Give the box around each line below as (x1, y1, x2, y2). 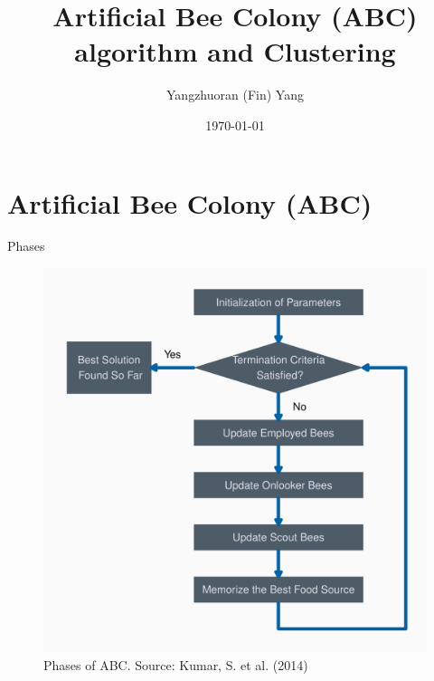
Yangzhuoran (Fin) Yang (166, 85, 304, 104)
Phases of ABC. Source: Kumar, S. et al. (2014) (43, 655, 308, 674)
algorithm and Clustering (74, 33, 396, 70)
